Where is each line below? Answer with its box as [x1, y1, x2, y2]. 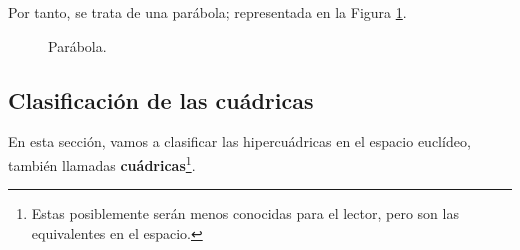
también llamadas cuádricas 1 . [8, 151, 196, 175]
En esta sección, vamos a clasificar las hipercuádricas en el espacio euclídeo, [8, 131, 471, 152]
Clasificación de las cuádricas [8, 84, 314, 115]
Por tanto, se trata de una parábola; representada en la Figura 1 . [8, 2, 407, 22]
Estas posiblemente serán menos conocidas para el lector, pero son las [31, 203, 459, 224]
